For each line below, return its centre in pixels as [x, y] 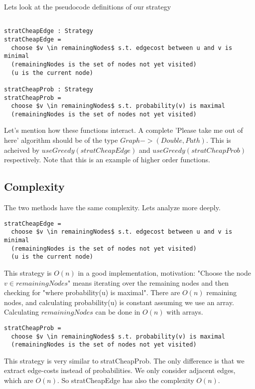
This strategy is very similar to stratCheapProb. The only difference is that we [124, 360]
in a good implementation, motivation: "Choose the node [164, 272]
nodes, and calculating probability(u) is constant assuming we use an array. [119, 302]
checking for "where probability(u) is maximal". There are [92, 292]
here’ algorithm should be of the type [61, 140]
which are [19, 380]
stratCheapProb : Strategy [49, 89]
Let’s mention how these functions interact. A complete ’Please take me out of [124, 130]
